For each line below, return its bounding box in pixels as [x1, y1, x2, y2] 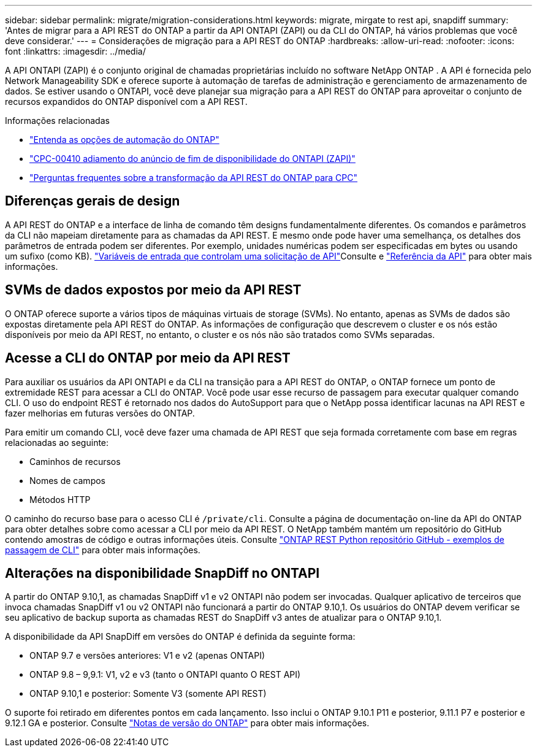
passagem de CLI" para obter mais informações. [5, 544, 200, 555]
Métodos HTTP [29, 494, 91, 505]
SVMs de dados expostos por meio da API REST [5, 282, 302, 298]
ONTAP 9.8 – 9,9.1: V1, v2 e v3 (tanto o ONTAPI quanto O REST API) [29, 669, 301, 680]
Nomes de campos [29, 475, 105, 486]
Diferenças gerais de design [5, 193, 180, 209]
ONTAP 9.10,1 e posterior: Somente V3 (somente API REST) [29, 688, 267, 699]
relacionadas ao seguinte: [5, 437, 109, 448]
